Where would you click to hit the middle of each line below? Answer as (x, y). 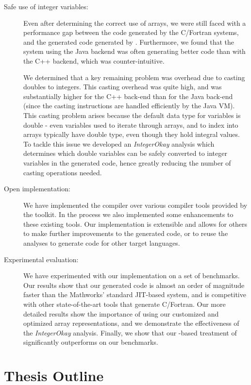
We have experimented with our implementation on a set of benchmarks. (132, 276)
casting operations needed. (63, 172)
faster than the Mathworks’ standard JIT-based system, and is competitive (135, 294)
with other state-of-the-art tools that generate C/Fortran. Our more (125, 304)
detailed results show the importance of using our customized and (121, 313)
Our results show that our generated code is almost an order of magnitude (134, 285)
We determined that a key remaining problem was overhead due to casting (134, 77)
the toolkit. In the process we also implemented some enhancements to (128, 214)
